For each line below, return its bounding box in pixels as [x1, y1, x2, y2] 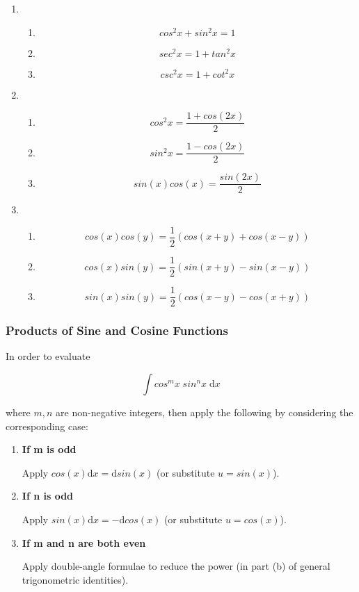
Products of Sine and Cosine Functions [6, 322, 228, 339]
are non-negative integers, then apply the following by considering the [56, 404, 353, 419]
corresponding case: [6, 418, 88, 433]
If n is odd [22, 488, 74, 503]
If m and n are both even [22, 535, 146, 550]
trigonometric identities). [22, 572, 129, 586]
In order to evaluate [6, 349, 90, 363]
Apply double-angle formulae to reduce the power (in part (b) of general [22, 559, 330, 573]
